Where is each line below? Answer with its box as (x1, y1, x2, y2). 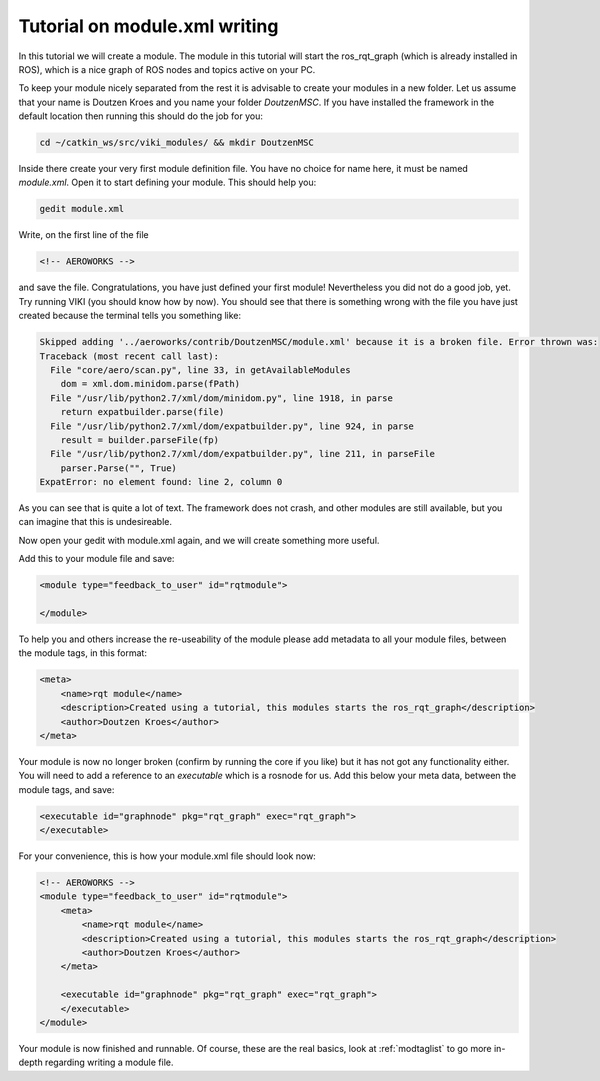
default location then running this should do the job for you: (18, 110, 264, 122)
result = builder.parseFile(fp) (60, 434, 220, 445)
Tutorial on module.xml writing (18, 15, 279, 37)
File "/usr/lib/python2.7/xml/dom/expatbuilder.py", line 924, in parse (50, 420, 415, 432)
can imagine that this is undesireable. (18, 516, 173, 528)
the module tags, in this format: (18, 647, 147, 659)
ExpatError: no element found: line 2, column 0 (39, 476, 283, 488)
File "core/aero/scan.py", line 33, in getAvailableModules (50, 364, 351, 375)
